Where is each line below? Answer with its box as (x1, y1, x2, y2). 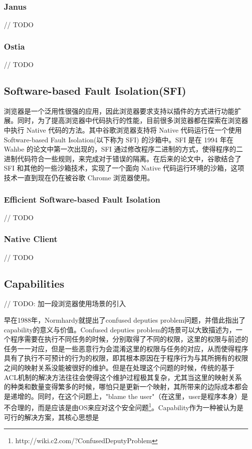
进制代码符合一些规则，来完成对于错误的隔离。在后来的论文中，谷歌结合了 (4, 153, 241, 163)
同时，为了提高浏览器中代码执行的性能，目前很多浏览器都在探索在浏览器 (17, 115, 248, 125)
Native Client (4, 233, 58, 245)
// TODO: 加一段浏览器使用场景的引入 (4, 298, 126, 309)
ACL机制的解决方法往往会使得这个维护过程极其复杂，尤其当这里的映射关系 (4, 372, 242, 382)
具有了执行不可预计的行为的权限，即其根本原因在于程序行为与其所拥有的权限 (4, 353, 248, 363)
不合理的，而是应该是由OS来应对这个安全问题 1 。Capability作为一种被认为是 (4, 401, 244, 412)
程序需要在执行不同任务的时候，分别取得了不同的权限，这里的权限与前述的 (10, 334, 248, 344)
